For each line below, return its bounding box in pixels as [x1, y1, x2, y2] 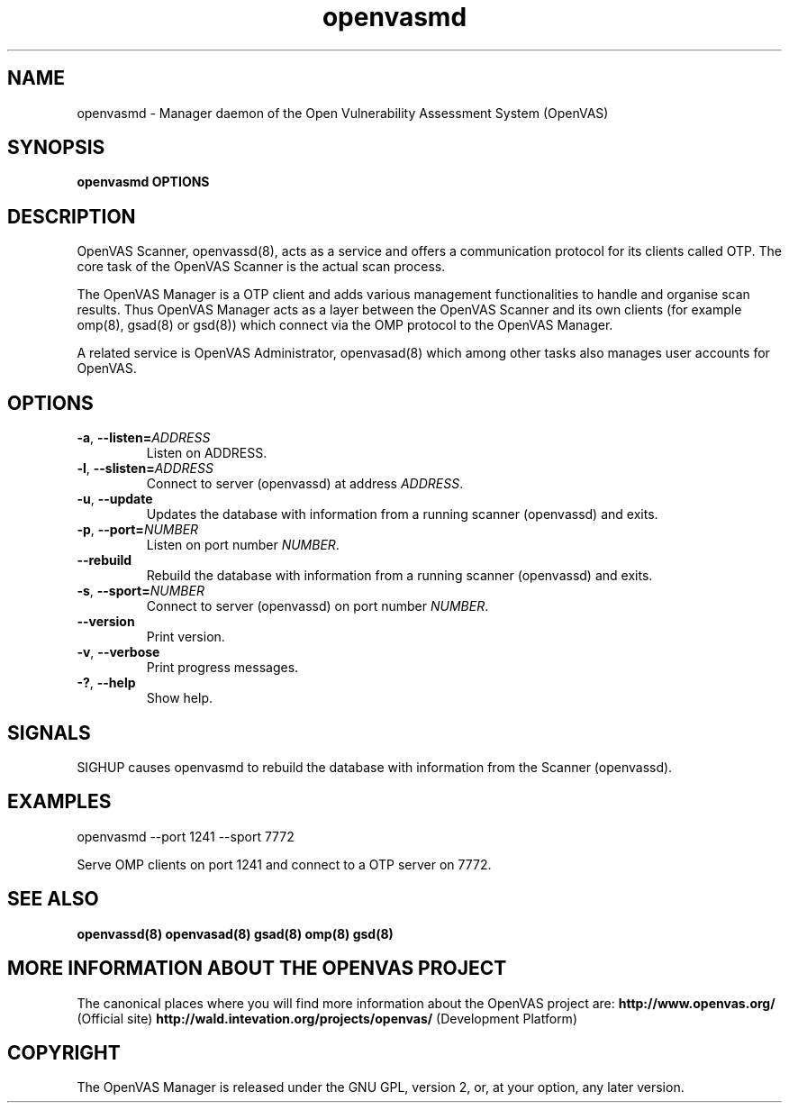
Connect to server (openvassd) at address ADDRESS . [146, 476, 464, 492]
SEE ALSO [7, 887, 99, 911]
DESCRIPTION [7, 205, 136, 228]
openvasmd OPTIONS [77, 174, 210, 190]
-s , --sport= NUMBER [77, 583, 204, 599]
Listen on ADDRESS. [146, 445, 268, 461]
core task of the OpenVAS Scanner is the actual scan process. [77, 259, 446, 275]
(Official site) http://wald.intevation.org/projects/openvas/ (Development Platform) [77, 1010, 577, 1026]
